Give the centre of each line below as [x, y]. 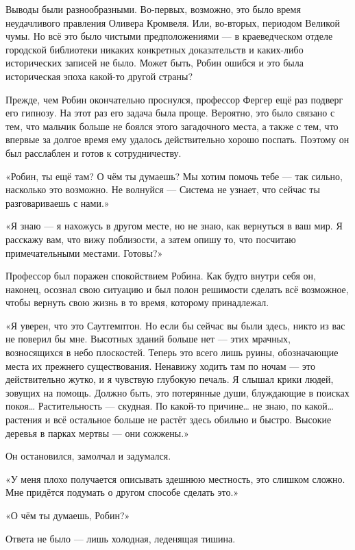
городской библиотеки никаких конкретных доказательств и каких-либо [155, 49]
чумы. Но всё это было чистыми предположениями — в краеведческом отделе [169, 36]
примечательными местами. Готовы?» [84, 252]
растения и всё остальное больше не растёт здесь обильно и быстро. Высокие [169, 420]
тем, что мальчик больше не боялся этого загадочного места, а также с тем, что [172, 126]
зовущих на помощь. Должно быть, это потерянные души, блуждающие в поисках [177, 392]
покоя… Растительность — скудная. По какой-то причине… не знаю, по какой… [170, 406]
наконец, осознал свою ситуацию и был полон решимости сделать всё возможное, [177, 289]
